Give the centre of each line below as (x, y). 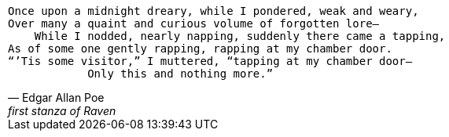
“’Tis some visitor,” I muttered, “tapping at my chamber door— (210, 61)
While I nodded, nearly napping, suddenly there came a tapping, (240, 36)
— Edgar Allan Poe (56, 97)
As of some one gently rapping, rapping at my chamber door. (200, 49)
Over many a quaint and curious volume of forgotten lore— (194, 23)
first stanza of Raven (62, 111)
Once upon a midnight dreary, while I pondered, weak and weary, (213, 11)
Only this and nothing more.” (180, 74)
